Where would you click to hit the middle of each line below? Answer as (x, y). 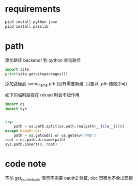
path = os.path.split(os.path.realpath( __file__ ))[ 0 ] (69, 126)
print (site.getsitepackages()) (37, 74)
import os (15, 104)
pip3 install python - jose (31, 22)
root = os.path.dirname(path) (36, 140)
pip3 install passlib (27, 26)
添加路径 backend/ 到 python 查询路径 (43, 60)
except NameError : (23, 131)
